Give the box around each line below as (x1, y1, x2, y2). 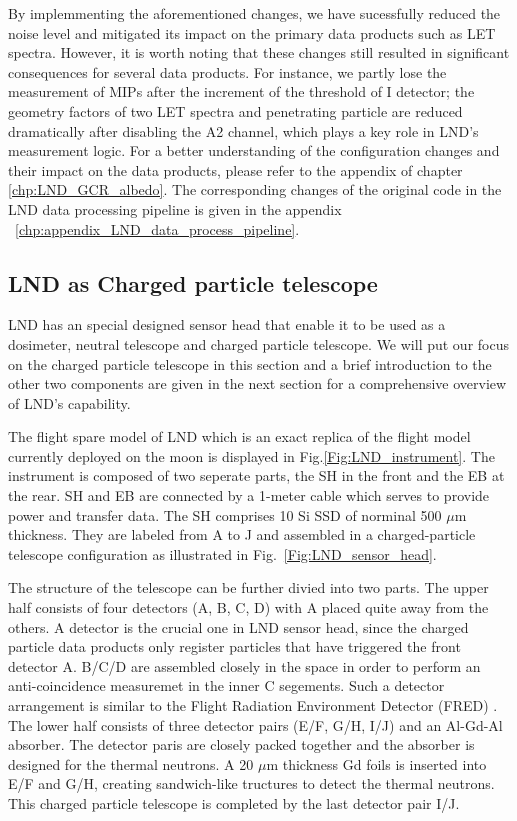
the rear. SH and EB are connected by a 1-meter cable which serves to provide (8, 485, 490, 506)
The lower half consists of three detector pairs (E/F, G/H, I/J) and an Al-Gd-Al (8, 714, 503, 735)
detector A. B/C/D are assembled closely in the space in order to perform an (8, 655, 481, 676)
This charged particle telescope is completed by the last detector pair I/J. (8, 792, 460, 813)
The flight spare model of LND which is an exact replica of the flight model (8, 426, 471, 447)
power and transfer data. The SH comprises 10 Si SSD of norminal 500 (8, 504, 442, 525)
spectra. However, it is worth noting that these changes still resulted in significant (8, 42, 510, 63)
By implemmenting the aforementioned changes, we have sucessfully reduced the (8, 3, 501, 23)
